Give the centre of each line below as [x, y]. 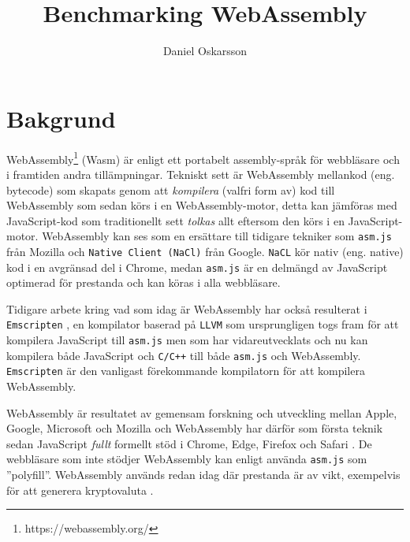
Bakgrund [61, 118]
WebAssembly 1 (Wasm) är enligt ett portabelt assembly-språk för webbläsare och [203, 158]
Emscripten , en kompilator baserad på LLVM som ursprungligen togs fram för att [203, 324]
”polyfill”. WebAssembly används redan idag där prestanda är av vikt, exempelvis [203, 475]
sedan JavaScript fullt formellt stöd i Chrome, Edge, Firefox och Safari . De [189, 443]
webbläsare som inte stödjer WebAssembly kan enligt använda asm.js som [187, 459]
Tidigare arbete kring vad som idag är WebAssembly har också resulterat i [187, 308]
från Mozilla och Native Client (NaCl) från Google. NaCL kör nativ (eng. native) [205, 251]
